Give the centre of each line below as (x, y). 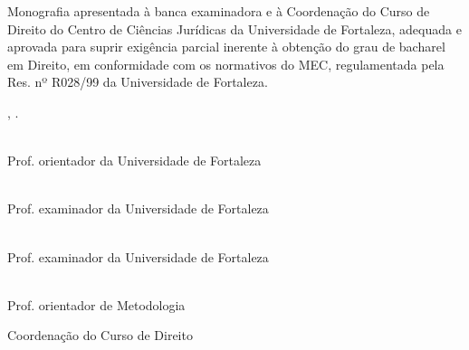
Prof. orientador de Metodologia (96, 304)
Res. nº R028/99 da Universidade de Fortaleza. (138, 82)
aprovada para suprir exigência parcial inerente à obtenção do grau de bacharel (226, 47)
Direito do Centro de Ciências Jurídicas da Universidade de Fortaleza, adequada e (234, 28)
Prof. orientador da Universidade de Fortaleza (134, 161)
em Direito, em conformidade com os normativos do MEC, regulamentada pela (226, 64)
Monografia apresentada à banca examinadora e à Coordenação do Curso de (219, 11)
